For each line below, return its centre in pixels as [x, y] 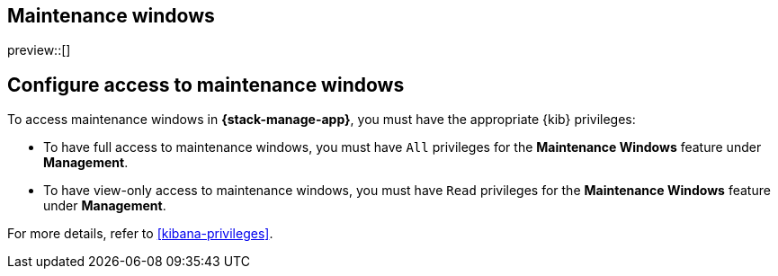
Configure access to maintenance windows [206, 85]
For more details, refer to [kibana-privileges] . [140, 234]
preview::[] [39, 50]
